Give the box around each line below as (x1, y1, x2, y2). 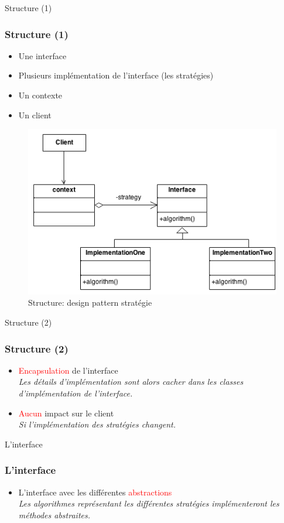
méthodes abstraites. (18, 508, 90, 521)
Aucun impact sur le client (18, 406, 114, 419)
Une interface (18, 49, 67, 61)
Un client (18, 108, 52, 121)
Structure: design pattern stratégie (28, 296, 152, 309)
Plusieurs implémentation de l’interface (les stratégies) (18, 69, 214, 81)
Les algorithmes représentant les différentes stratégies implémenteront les (18, 497, 279, 510)
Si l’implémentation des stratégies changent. (18, 418, 176, 430)
